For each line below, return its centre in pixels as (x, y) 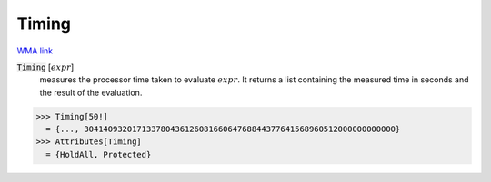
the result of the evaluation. (91, 92)
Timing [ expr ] (45, 67)
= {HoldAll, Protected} (99, 154)
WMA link (35, 51)
